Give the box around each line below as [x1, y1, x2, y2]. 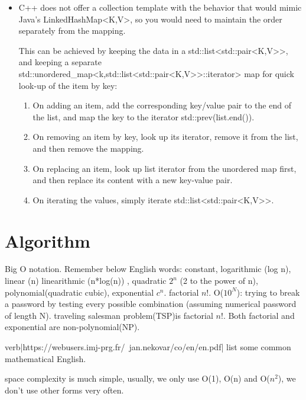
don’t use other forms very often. [5, 383, 124, 396]
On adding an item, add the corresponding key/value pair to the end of [32, 99, 291, 111]
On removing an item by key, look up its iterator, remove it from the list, [32, 130, 298, 143]
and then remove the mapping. [32, 142, 144, 154]
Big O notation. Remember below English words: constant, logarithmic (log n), [5, 263, 291, 275]
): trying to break [236, 286, 300, 298]
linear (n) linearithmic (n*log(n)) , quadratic [5, 274, 167, 287]
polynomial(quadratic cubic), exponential [5, 286, 154, 298]
